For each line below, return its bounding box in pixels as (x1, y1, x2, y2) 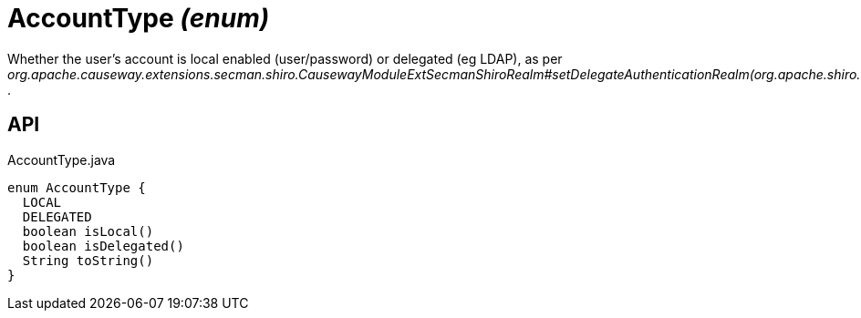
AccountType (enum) (7, 3, 270, 34)
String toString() (22, 252, 154, 268)
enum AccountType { (7, 180, 146, 195)
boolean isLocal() (22, 223, 154, 239)
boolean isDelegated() (22, 238, 184, 253)
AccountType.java (7, 151, 116, 168)
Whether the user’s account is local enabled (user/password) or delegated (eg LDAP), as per (7, 50, 563, 67)
